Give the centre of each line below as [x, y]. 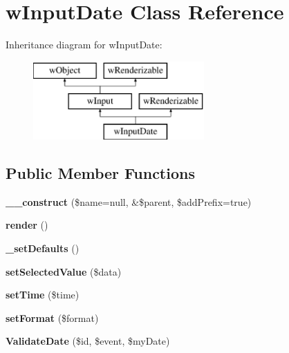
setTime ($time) [43, 295]
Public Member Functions [100, 173]
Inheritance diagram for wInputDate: [84, 45]
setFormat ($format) [52, 317]
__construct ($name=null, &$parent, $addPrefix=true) [129, 201]
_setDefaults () [43, 248]
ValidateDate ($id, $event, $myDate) [88, 341]
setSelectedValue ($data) [64, 271]
